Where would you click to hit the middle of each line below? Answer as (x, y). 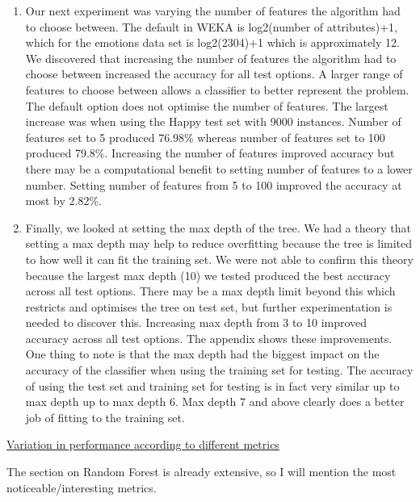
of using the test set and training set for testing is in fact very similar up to (212, 385)
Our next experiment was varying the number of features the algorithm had (213, 10)
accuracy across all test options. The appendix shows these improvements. (209, 338)
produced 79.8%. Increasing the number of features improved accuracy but (210, 153)
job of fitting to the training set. (105, 417)
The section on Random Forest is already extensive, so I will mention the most (202, 472)
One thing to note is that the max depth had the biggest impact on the (202, 354)
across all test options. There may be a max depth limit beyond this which (210, 291)
